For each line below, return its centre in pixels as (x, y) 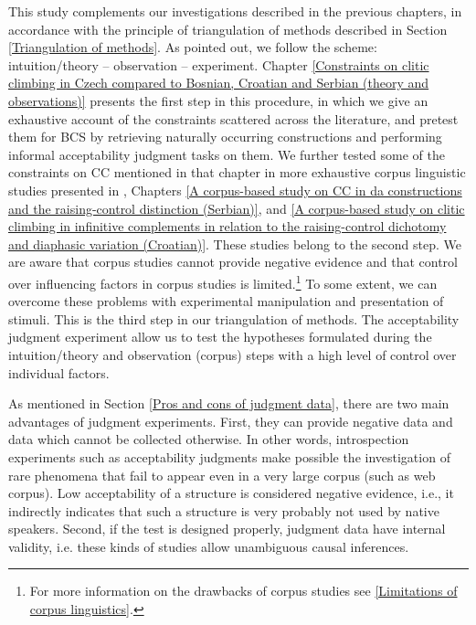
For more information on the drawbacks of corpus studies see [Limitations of (243, 591)
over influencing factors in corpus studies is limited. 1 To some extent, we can (223, 281)
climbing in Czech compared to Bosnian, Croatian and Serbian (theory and (219, 83)
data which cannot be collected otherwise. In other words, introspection (209, 439)
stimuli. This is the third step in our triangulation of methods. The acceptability (234, 318)
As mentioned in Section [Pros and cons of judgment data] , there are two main (229, 403)
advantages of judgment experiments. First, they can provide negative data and (231, 421)
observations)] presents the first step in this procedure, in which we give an (218, 100)
